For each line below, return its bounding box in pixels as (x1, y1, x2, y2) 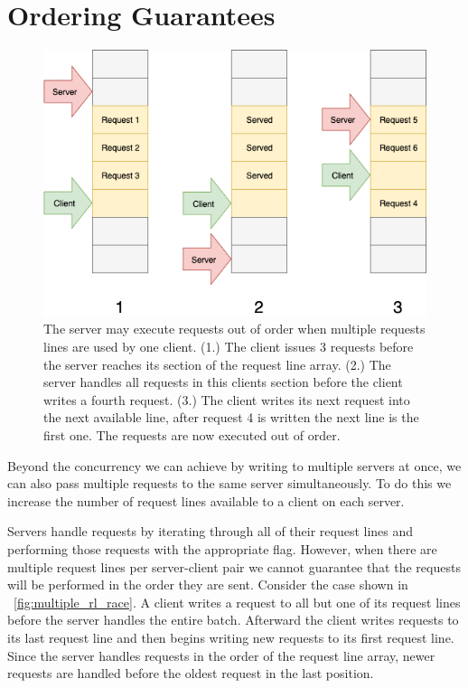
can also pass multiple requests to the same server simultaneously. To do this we (7, 474, 452, 493)
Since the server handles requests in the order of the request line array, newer (7, 646, 435, 664)
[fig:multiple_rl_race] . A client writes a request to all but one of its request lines (14, 592, 461, 611)
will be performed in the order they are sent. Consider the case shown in (7, 575, 408, 594)
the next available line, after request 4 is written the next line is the (43, 408, 419, 427)
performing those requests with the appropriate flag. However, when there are (7, 539, 437, 558)
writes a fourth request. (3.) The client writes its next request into (43, 390, 410, 409)
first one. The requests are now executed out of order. (43, 426, 341, 444)
